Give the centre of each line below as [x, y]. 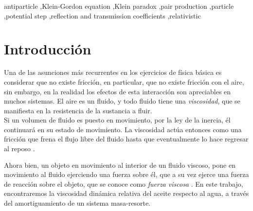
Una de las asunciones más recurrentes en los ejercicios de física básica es [113, 72]
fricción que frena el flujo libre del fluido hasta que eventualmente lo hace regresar [126, 139]
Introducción [48, 49]
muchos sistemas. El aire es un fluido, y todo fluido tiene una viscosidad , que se [122, 101]
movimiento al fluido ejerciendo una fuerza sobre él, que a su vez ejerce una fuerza [126, 174]
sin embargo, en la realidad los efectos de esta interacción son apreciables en [117, 91]
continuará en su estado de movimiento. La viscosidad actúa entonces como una [123, 129]
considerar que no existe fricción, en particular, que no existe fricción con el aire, [124, 81]
